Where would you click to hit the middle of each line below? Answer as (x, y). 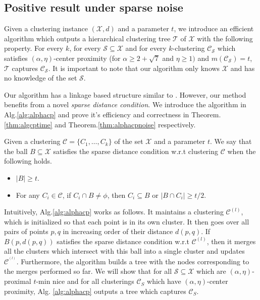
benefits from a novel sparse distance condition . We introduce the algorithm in (125, 104)
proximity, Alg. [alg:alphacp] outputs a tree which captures (95, 291)
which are (211, 271)
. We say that (231, 141)
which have (164, 281)
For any (28, 195)
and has (243, 68)
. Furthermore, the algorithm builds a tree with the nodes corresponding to (133, 261)
